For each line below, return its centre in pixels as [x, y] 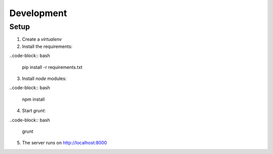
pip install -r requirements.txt [52, 67]
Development [38, 13]
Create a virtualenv [42, 39]
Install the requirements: [47, 46]
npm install [33, 99]
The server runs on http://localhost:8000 [64, 143]
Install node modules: [44, 79]
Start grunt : [34, 111]
